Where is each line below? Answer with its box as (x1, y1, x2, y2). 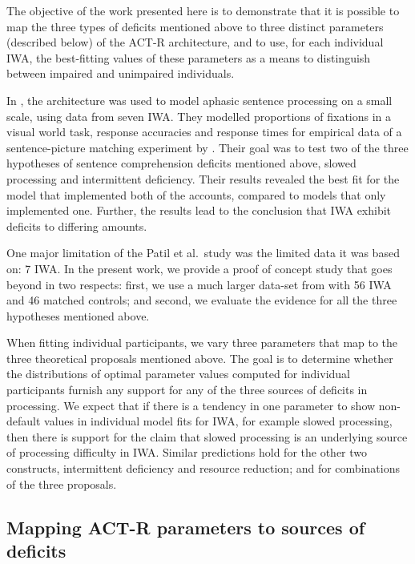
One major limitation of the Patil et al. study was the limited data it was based (6, 244, 400, 261)
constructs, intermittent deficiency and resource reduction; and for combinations (6, 460, 400, 477)
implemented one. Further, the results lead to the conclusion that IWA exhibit (6, 202, 392, 219)
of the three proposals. (6, 475, 117, 492)
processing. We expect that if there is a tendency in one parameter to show (6, 397, 376, 413)
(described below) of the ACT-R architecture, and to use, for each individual (6, 34, 384, 50)
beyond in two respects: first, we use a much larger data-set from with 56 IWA (6, 276, 392, 292)
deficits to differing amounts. (6, 217, 147, 234)
